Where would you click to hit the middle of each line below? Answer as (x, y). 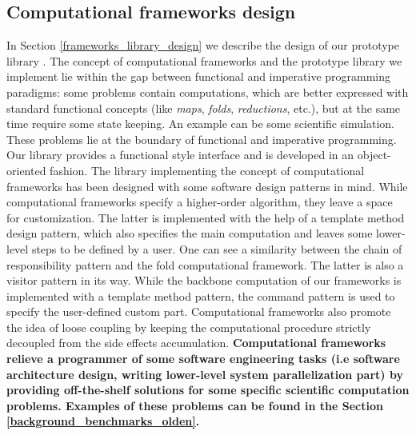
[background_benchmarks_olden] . (103, 421)
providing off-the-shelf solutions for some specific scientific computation (208, 390)
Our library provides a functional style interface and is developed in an (180, 155)
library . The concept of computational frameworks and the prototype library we (204, 60)
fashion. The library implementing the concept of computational (207, 170)
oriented (26, 170)
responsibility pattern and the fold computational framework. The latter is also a (205, 264)
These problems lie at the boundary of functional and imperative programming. (202, 139)
